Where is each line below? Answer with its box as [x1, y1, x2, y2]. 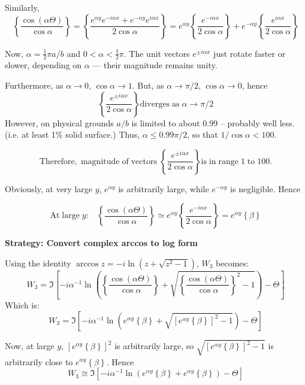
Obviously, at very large [5, 182, 93, 195]
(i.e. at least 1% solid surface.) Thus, [5, 128, 140, 141]
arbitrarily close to [5, 355, 73, 368]
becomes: [216, 256, 249, 269]
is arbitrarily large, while [118, 182, 209, 195]
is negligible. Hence [230, 182, 301, 195]
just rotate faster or [213, 47, 286, 59]
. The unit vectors [123, 47, 190, 59]
